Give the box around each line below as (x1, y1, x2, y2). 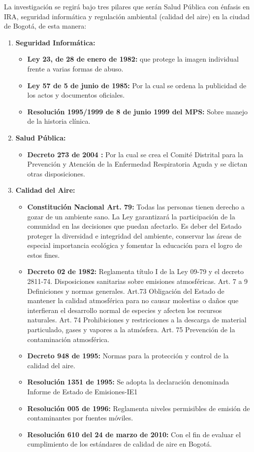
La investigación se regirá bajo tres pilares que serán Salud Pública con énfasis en (4, 1, 250, 11)
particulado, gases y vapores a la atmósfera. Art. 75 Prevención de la (27, 324, 235, 335)
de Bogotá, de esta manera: (4, 21, 87, 31)
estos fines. (27, 249, 60, 260)
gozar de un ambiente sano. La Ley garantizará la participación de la (27, 211, 235, 221)
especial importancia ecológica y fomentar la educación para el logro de (27, 240, 242, 250)
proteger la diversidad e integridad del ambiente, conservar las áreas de (27, 230, 242, 241)
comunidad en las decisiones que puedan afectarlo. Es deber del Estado (27, 221, 242, 231)
